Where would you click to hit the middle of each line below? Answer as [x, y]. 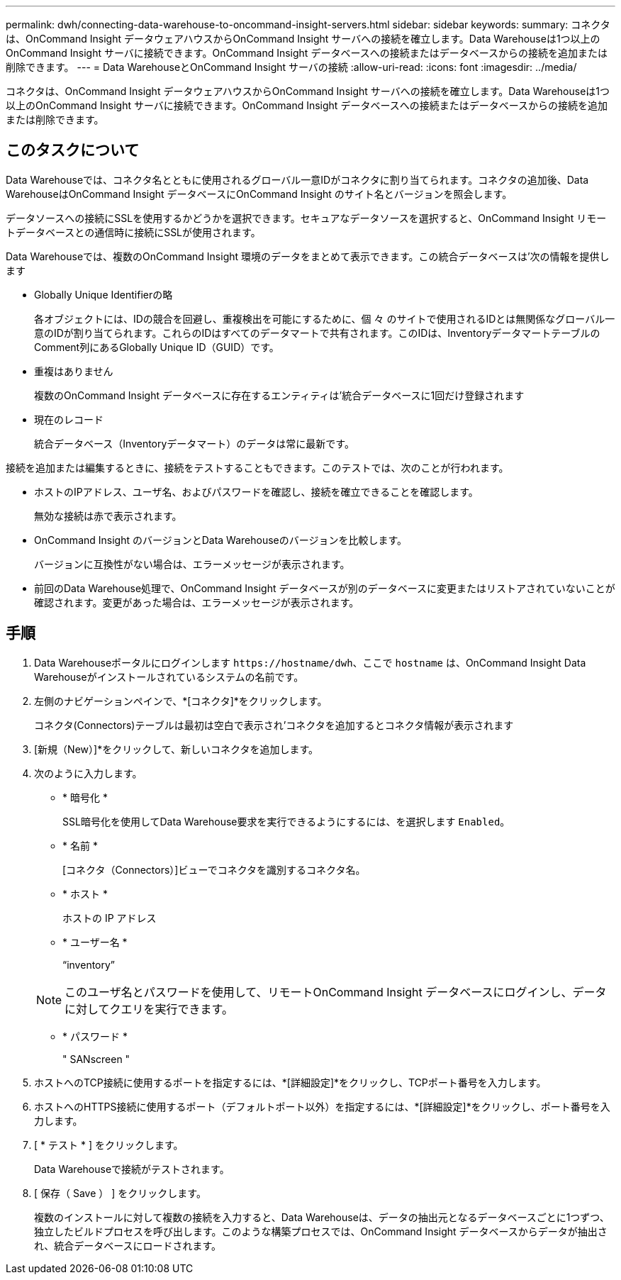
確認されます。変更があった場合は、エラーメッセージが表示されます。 [197, 602]
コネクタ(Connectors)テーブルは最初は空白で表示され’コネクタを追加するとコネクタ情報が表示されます [274, 725]
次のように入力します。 [88, 773]
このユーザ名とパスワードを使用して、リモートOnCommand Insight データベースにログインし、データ [336, 992]
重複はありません [74, 371]
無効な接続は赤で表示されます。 [108, 516]
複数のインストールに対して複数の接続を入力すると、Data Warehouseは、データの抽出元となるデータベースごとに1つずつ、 [322, 1217]
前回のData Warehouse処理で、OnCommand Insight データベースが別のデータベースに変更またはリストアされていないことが [325, 588]
